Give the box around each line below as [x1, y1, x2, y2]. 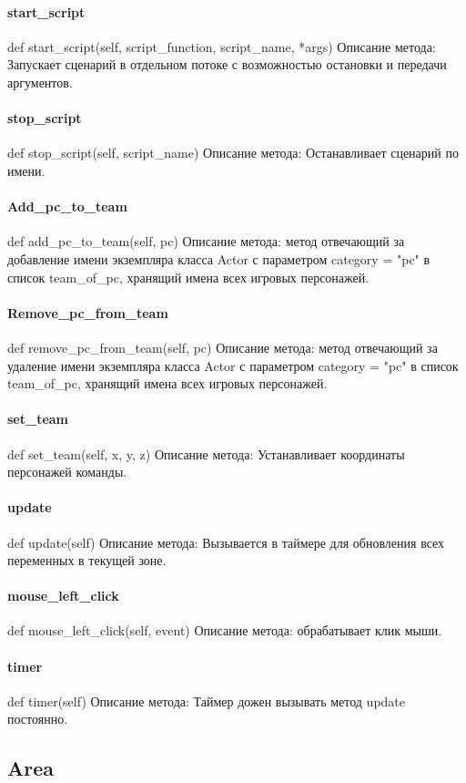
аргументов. [7, 72, 73, 91]
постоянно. [7, 709, 68, 728]
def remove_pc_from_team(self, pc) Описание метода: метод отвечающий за [7, 337, 438, 356]
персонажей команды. [7, 462, 127, 481]
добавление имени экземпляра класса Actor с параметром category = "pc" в [7, 249, 431, 268]
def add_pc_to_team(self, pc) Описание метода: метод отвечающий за [7, 232, 405, 251]
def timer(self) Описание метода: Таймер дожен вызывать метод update [7, 691, 406, 710]
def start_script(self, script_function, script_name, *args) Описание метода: [7, 36, 436, 56]
